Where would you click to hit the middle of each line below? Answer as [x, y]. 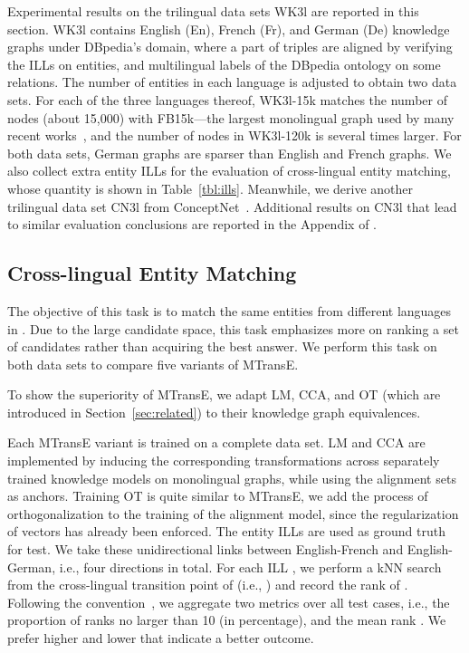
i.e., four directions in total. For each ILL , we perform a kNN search [250, 567]
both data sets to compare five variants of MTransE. [153, 364]
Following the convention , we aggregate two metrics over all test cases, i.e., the [229, 602]
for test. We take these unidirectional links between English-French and [206, 549]
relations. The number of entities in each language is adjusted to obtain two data [232, 82]
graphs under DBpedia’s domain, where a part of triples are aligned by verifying [230, 47]
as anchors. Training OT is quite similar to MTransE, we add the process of [218, 496]
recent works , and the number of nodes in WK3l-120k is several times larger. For [234, 135]
